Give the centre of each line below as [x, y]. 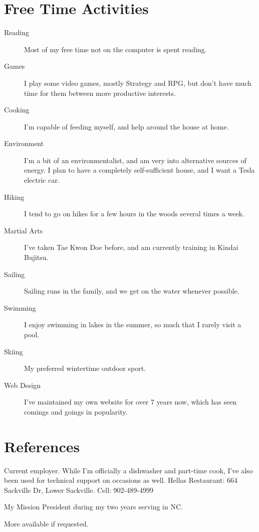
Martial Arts [24, 230]
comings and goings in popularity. [76, 411]
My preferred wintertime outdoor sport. [85, 368]
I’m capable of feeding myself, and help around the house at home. [126, 126]
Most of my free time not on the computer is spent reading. [115, 49]
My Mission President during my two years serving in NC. [93, 507]
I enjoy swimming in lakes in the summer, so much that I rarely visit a [133, 324]
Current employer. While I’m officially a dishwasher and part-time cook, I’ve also [128, 470]
